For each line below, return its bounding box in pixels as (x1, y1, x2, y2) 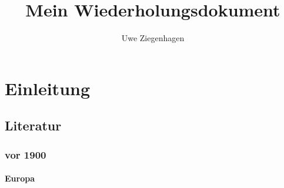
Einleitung (5, 76, 91, 100)
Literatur (5, 116, 62, 135)
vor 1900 (5, 147, 46, 162)
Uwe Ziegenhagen (121, 32, 185, 44)
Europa (5, 172, 35, 184)
